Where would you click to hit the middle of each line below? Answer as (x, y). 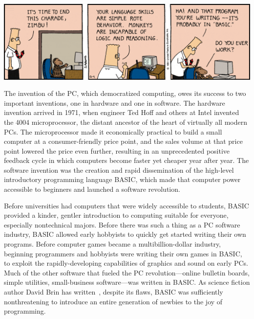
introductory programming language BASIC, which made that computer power (122, 179)
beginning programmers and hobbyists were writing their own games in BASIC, (123, 253)
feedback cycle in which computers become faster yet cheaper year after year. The (127, 160)
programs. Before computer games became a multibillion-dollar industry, (113, 244)
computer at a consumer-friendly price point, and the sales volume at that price (123, 141)
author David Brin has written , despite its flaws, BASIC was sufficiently (114, 292)
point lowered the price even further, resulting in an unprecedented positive (117, 150)
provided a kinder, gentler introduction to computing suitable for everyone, (116, 215)
